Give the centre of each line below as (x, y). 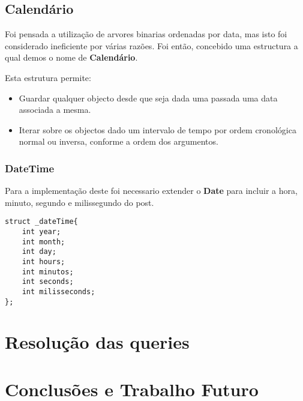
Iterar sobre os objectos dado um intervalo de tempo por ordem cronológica (157, 129)
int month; (43, 242)
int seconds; (48, 282)
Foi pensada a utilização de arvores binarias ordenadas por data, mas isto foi (146, 34)
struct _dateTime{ (41, 222)
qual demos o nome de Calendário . (71, 57)
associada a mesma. (55, 110)
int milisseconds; (58, 291)
